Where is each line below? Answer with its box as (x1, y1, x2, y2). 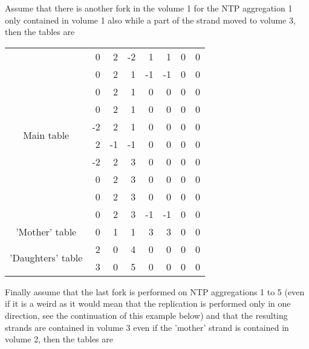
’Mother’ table (16, 224, 77, 239)
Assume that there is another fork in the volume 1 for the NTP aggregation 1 (5, 2, 293, 14)
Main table (23, 128, 70, 142)
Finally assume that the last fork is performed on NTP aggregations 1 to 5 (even (5, 285, 305, 298)
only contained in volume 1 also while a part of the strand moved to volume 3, (5, 13, 296, 26)
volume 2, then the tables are (5, 333, 113, 345)
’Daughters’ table (10, 251, 83, 265)
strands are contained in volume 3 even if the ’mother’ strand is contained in (5, 321, 289, 333)
